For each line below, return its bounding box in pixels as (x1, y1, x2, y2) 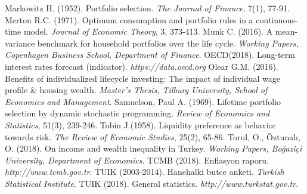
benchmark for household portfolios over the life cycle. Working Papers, (37, 36, 299, 49)
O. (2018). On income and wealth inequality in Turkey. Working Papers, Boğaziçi (5, 142, 302, 155)
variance (5, 36, 35, 49)
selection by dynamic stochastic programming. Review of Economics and (5, 107, 270, 119)
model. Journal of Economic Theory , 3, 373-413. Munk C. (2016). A (23, 25, 273, 38)
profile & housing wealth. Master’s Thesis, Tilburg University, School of (5, 84, 268, 96)
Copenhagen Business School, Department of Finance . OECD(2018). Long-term (5, 48, 295, 61)
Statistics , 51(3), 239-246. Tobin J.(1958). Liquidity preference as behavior (5, 118, 277, 131)
